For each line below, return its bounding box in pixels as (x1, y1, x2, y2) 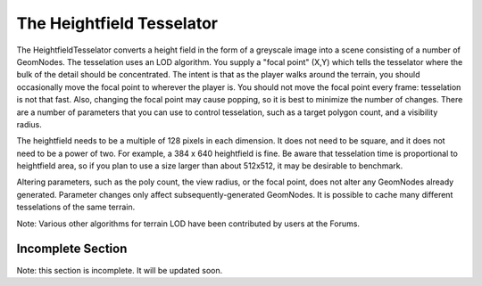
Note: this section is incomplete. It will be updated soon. (16, 265, 223, 275)
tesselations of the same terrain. (16, 201, 136, 213)
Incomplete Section (16, 241, 128, 257)
